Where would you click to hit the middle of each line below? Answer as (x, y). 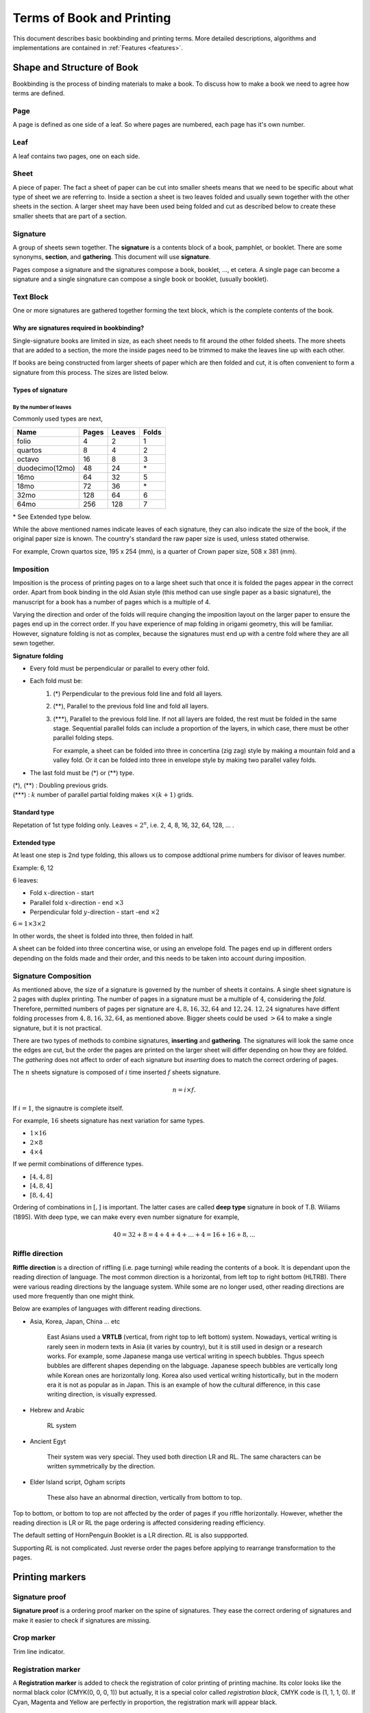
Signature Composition (52, 976)
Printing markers (49, 1577)
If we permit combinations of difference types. (78, 1164)
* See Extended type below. (52, 517)
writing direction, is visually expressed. (102, 1394)
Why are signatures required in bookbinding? (78, 328)
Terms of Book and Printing (92, 18)
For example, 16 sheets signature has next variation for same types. (109, 1121)
